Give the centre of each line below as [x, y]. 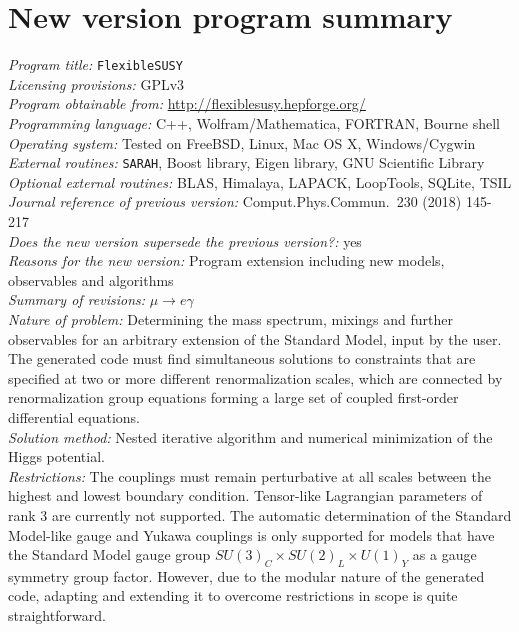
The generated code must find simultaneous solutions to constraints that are [242, 358]
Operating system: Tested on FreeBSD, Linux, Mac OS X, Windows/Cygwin [242, 142]
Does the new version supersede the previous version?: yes [185, 240]
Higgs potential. [56, 456]
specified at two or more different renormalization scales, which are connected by [255, 377]
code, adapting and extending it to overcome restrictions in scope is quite [233, 595]
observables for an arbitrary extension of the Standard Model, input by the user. [255, 338]
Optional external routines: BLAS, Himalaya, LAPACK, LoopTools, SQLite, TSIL [260, 181]
